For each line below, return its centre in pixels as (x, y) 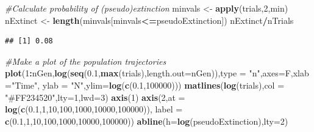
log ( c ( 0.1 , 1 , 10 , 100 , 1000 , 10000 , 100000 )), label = (94, 109)
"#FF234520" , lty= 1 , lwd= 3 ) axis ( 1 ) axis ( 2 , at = (95, 97)
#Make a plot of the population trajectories (86, 61)
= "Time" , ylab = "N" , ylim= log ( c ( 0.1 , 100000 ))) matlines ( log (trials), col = (145, 85)
